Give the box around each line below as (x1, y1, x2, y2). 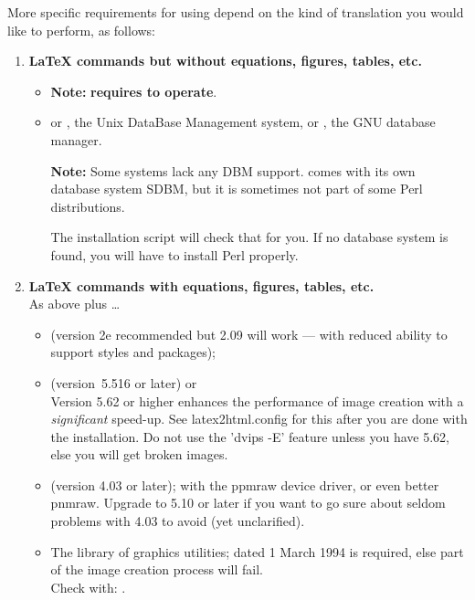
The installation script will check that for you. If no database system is (50, 227, 449, 247)
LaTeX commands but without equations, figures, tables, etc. (28, 51, 422, 70)
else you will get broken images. (50, 445, 228, 464)
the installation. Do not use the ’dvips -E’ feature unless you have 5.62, (50, 426, 449, 446)
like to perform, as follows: (7, 20, 156, 39)
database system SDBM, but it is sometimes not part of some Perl (50, 179, 423, 198)
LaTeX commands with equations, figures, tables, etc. (28, 276, 375, 295)
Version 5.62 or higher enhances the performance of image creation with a (50, 391, 464, 410)
